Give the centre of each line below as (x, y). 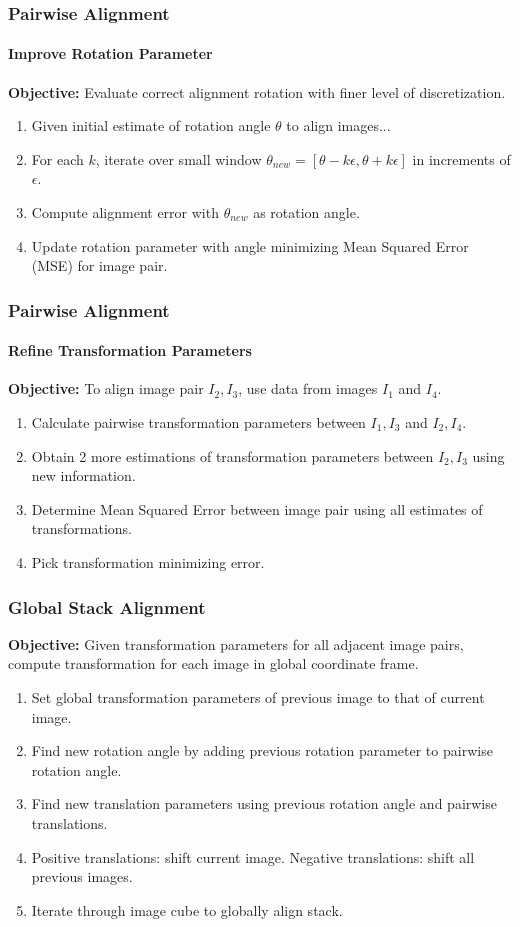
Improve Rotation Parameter (110, 53)
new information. (83, 475)
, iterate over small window (178, 158)
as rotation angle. (306, 212)
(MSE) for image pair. (99, 265)
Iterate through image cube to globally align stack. (187, 909)
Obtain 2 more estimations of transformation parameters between (232, 455)
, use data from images (308, 388)
